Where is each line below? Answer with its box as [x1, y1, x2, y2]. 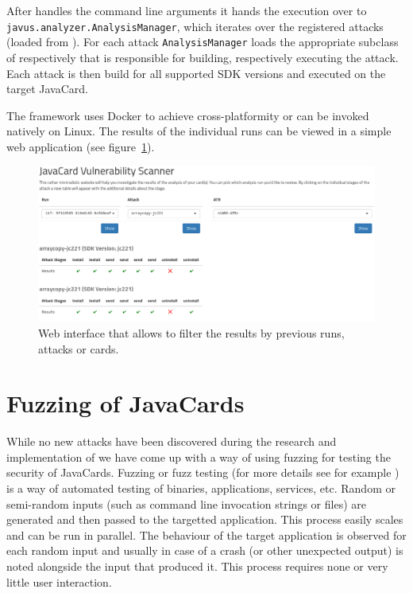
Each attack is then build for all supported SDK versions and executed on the [6, 64, 386, 81]
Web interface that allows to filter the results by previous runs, [38, 324, 345, 341]
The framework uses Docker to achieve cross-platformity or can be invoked [6, 107, 369, 123]
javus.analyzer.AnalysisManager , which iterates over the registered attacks [6, 18, 384, 34]
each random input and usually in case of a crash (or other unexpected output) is [6, 542, 403, 559]
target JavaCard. [6, 80, 88, 97]
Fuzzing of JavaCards [6, 387, 245, 419]
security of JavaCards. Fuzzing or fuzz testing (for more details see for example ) [6, 464, 399, 481]
